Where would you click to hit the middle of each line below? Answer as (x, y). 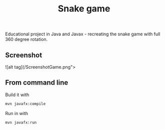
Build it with (17, 95)
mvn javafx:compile (25, 104)
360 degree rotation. (26, 39)
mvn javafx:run (21, 123)
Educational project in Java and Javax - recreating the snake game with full (83, 34)
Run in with (17, 113)
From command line (37, 83)
